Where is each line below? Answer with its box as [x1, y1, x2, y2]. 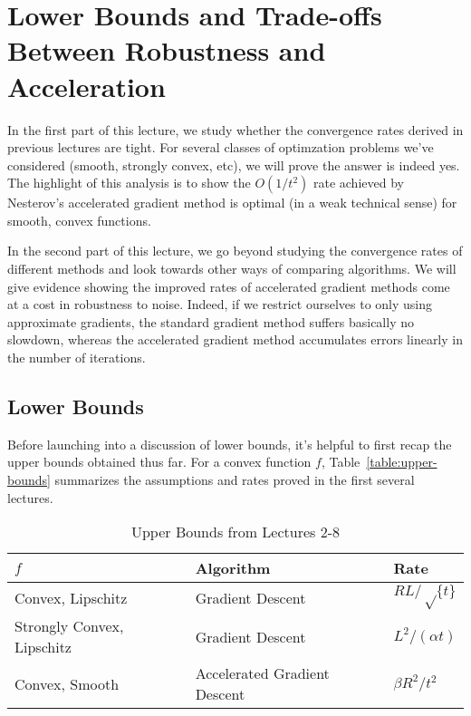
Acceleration [7, 67, 166, 104]
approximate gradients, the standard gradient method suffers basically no [7, 312, 414, 331]
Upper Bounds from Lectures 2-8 [130, 521, 341, 543]
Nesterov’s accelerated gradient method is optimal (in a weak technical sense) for [7, 193, 457, 212]
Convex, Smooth [14, 672, 120, 694]
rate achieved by [312, 173, 404, 192]
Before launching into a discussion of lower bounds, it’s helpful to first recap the [7, 434, 452, 453]
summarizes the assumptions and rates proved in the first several [54, 470, 415, 489]
